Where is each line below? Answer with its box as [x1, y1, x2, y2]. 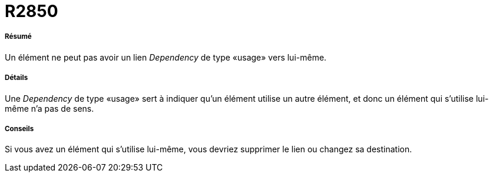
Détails [5, 74, 28, 82]
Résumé [5, 32, 32, 41]
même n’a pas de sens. [5, 103, 94, 113]
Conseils [5, 124, 34, 133]
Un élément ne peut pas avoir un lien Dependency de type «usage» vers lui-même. [5, 52, 327, 62]
